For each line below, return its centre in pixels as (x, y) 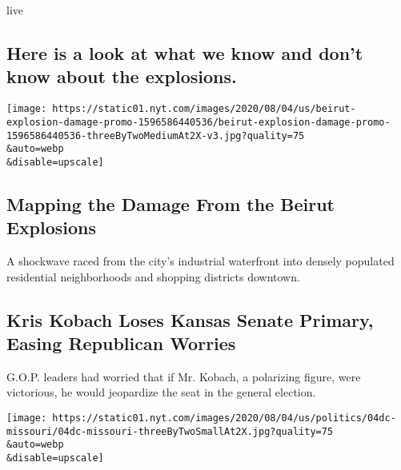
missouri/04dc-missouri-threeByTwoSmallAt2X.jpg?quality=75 (170, 431)
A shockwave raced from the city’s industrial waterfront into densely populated (200, 261)
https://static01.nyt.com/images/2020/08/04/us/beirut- (204, 109)
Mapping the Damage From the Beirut (170, 203)
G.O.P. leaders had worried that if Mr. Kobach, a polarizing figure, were (184, 376)
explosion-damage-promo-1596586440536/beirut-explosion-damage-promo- (198, 122)
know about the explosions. (122, 76)
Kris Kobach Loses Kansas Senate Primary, (190, 319)
